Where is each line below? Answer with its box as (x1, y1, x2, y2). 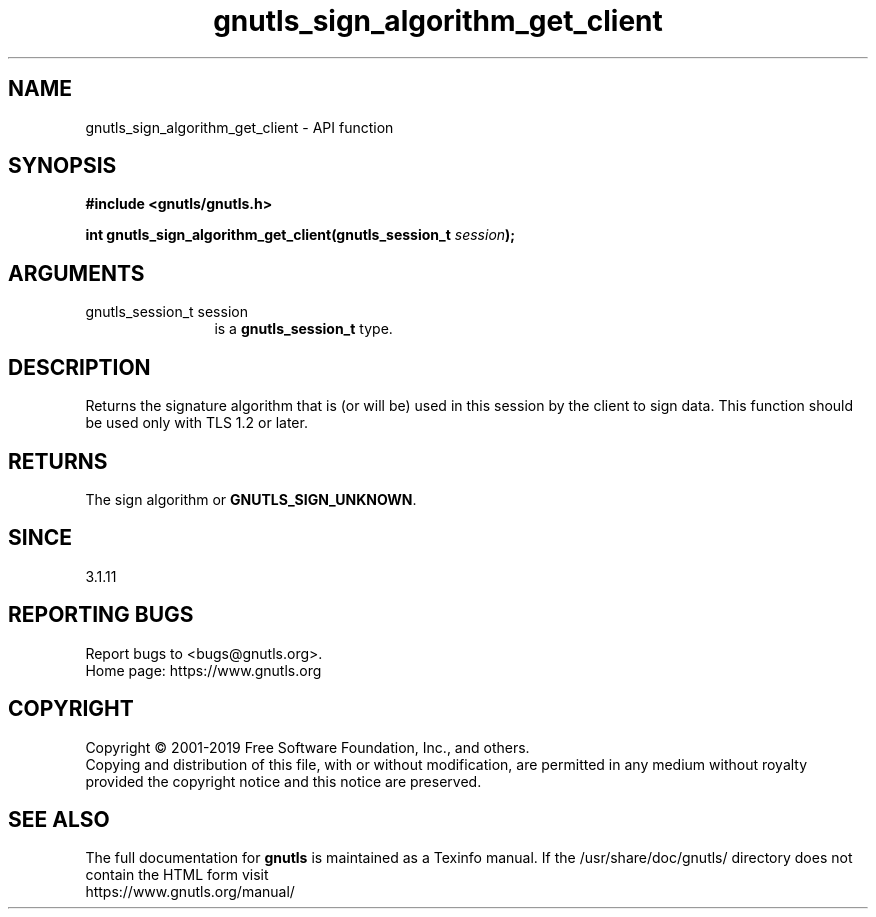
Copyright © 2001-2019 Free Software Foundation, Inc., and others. (85, 738, 530, 756)
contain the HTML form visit (85, 866, 269, 884)
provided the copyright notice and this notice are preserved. (85, 772, 482, 790)
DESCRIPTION (8, 354, 151, 380)
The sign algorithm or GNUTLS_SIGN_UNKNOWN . (85, 490, 417, 508)
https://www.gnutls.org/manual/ (85, 883, 295, 901)
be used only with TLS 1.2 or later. (85, 414, 308, 432)
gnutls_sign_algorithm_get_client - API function (85, 118, 394, 136)
